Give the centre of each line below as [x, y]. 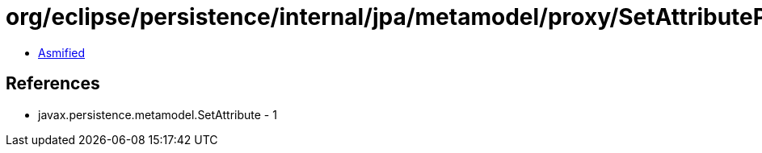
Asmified [62, 52]
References [53, 84]
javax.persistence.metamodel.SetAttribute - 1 [158, 114]
